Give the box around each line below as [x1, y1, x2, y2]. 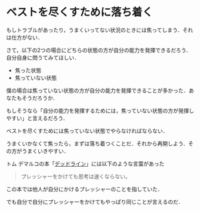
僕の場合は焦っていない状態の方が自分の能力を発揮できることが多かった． [6, 87, 189, 94]
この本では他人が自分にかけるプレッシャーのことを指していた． [6, 185, 163, 192]
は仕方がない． [6, 33, 43, 41]
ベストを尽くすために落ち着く [6, 5, 153, 19]
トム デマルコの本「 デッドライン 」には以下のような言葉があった [6, 160, 165, 167]
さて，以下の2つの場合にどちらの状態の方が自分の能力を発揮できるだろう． [6, 46, 192, 54]
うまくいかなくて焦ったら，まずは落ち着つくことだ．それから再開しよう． [6, 140, 189, 147]
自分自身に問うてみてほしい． [6, 54, 79, 61]
